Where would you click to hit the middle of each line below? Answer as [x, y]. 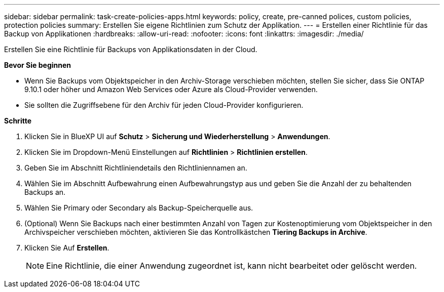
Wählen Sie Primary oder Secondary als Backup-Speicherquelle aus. [139, 208]
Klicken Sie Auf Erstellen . [67, 248]
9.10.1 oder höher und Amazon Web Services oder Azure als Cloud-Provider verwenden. [171, 89]
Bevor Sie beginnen [38, 65]
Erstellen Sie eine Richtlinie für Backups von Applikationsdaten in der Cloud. [131, 49]
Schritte [18, 121]
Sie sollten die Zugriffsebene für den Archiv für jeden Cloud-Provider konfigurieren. [164, 105]
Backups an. [45, 192]
